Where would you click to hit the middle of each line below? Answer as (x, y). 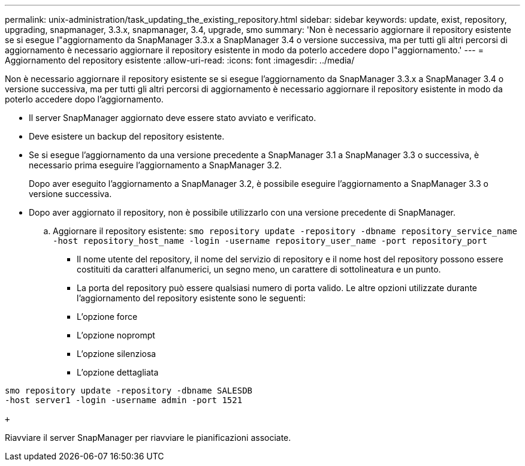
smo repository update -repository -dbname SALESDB (129, 391)
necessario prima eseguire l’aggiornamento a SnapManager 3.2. (156, 165)
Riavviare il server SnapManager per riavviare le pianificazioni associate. (148, 438)
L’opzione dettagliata (118, 372)
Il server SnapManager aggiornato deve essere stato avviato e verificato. (173, 118)
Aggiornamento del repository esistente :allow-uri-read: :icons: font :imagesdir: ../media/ (180, 60)
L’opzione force (107, 317)
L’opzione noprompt (116, 335)
